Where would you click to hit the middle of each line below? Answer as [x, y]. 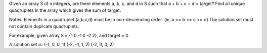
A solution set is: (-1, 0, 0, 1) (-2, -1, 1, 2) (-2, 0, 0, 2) [62, 44]
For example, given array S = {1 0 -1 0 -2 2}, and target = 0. [69, 35]
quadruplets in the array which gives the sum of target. [65, 10]
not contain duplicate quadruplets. [44, 26]
